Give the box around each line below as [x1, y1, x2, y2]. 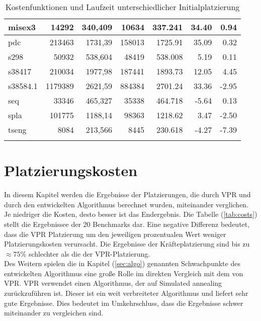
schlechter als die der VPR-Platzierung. [28, 248, 150, 259]
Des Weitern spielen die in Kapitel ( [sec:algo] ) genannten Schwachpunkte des [4, 258, 240, 269]
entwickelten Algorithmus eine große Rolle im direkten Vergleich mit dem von [4, 268, 243, 278]
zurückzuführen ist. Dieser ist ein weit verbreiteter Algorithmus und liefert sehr [4, 288, 248, 298]
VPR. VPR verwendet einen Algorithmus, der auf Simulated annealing [4, 278, 222, 288]
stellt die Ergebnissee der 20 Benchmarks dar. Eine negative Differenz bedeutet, [4, 218, 250, 229]
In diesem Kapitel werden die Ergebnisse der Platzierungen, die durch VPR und [4, 189, 251, 200]
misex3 [8, 21, 36, 33]
